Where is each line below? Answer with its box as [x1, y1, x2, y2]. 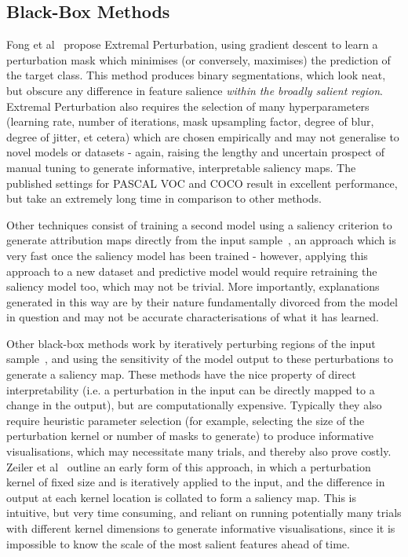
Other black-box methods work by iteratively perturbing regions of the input [6, 335, 376, 351]
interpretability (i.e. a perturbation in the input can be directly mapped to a [6, 381, 375, 398]
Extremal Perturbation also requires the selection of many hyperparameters [6, 97, 370, 114]
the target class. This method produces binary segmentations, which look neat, [6, 67, 386, 83]
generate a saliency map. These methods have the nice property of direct [6, 366, 356, 383]
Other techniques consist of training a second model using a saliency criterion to [6, 216, 392, 233]
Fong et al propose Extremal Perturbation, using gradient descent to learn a [6, 36, 378, 53]
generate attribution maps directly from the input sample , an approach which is [6, 232, 396, 248]
